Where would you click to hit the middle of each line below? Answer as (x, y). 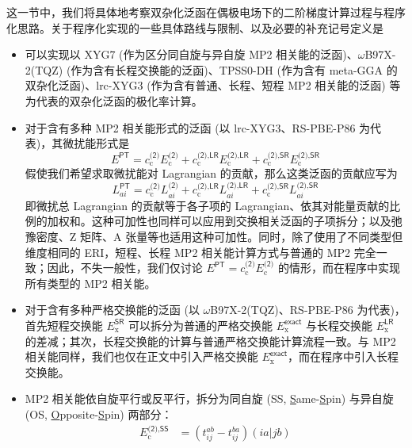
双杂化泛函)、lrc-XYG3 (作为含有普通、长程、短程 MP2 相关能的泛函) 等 (213, 85)
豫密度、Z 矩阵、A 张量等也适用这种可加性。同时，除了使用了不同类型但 (214, 236)
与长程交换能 (339, 325)
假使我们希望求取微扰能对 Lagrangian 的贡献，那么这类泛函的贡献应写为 (211, 172)
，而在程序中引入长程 (343, 356)
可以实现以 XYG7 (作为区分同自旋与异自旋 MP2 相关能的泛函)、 (191, 54)
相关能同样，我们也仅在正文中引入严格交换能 (141, 356)
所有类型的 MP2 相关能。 (90, 283)
